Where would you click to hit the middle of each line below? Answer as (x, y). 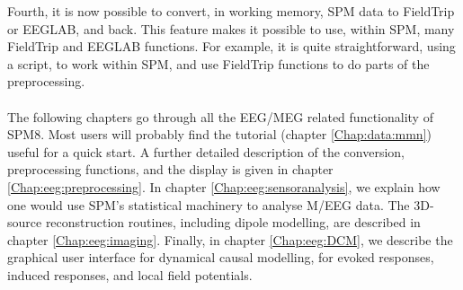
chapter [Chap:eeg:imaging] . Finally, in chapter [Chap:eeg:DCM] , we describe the (230, 239)
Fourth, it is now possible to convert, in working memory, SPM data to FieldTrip (231, 11)
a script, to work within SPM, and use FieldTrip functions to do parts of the (218, 63)
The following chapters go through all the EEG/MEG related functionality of (220, 116)
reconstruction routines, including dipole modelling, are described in (233, 222)
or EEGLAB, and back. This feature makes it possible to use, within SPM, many (231, 28)
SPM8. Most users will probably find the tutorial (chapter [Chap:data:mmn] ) (220, 134)
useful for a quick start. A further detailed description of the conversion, (206, 151)
